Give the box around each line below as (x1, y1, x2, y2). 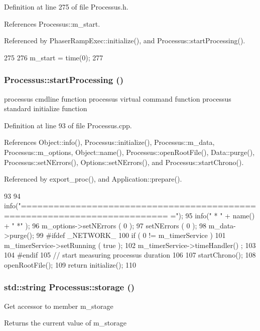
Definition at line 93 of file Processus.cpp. (4, 120, 132, 130)
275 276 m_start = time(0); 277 (4, 52, 103, 62)
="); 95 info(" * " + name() (170, 210, 255, 220)
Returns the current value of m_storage (4, 317, 126, 328)
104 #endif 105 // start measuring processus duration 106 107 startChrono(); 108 (4, 250, 256, 260)
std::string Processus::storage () (4, 281, 135, 293)
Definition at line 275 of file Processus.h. (4, 2, 128, 12)
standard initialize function (4, 103, 87, 114)
